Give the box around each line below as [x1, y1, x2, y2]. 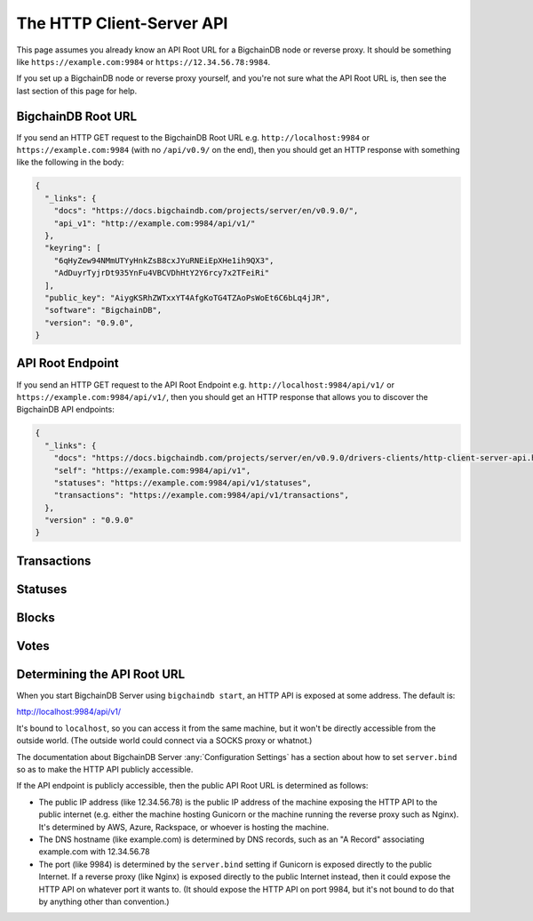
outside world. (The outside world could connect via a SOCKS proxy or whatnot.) [16, 735, 313, 746]
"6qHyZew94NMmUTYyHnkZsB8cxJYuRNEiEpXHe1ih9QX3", [53, 255, 274, 266]
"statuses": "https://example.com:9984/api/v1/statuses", [53, 477, 312, 488]
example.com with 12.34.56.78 [38, 846, 150, 857]
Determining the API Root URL [16, 667, 186, 682]
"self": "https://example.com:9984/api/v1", [53, 465, 251, 476]
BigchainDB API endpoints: [16, 404, 115, 415]
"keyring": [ [44, 243, 101, 253]
